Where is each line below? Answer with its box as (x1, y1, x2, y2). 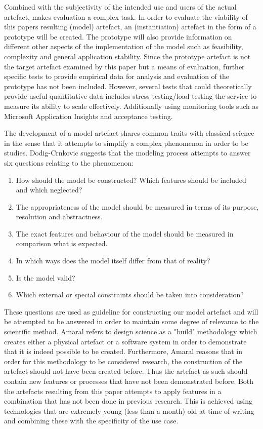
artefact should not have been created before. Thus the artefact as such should (4, 366, 248, 376)
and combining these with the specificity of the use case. (4, 415, 179, 426)
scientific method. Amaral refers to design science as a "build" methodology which (4, 326, 257, 337)
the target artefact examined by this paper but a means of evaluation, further (4, 61, 245, 71)
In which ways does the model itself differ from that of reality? (16, 255, 210, 266)
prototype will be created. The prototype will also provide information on (4, 31, 232, 42)
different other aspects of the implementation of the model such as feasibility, (4, 41, 243, 52)
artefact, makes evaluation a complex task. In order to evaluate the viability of (4, 11, 248, 22)
